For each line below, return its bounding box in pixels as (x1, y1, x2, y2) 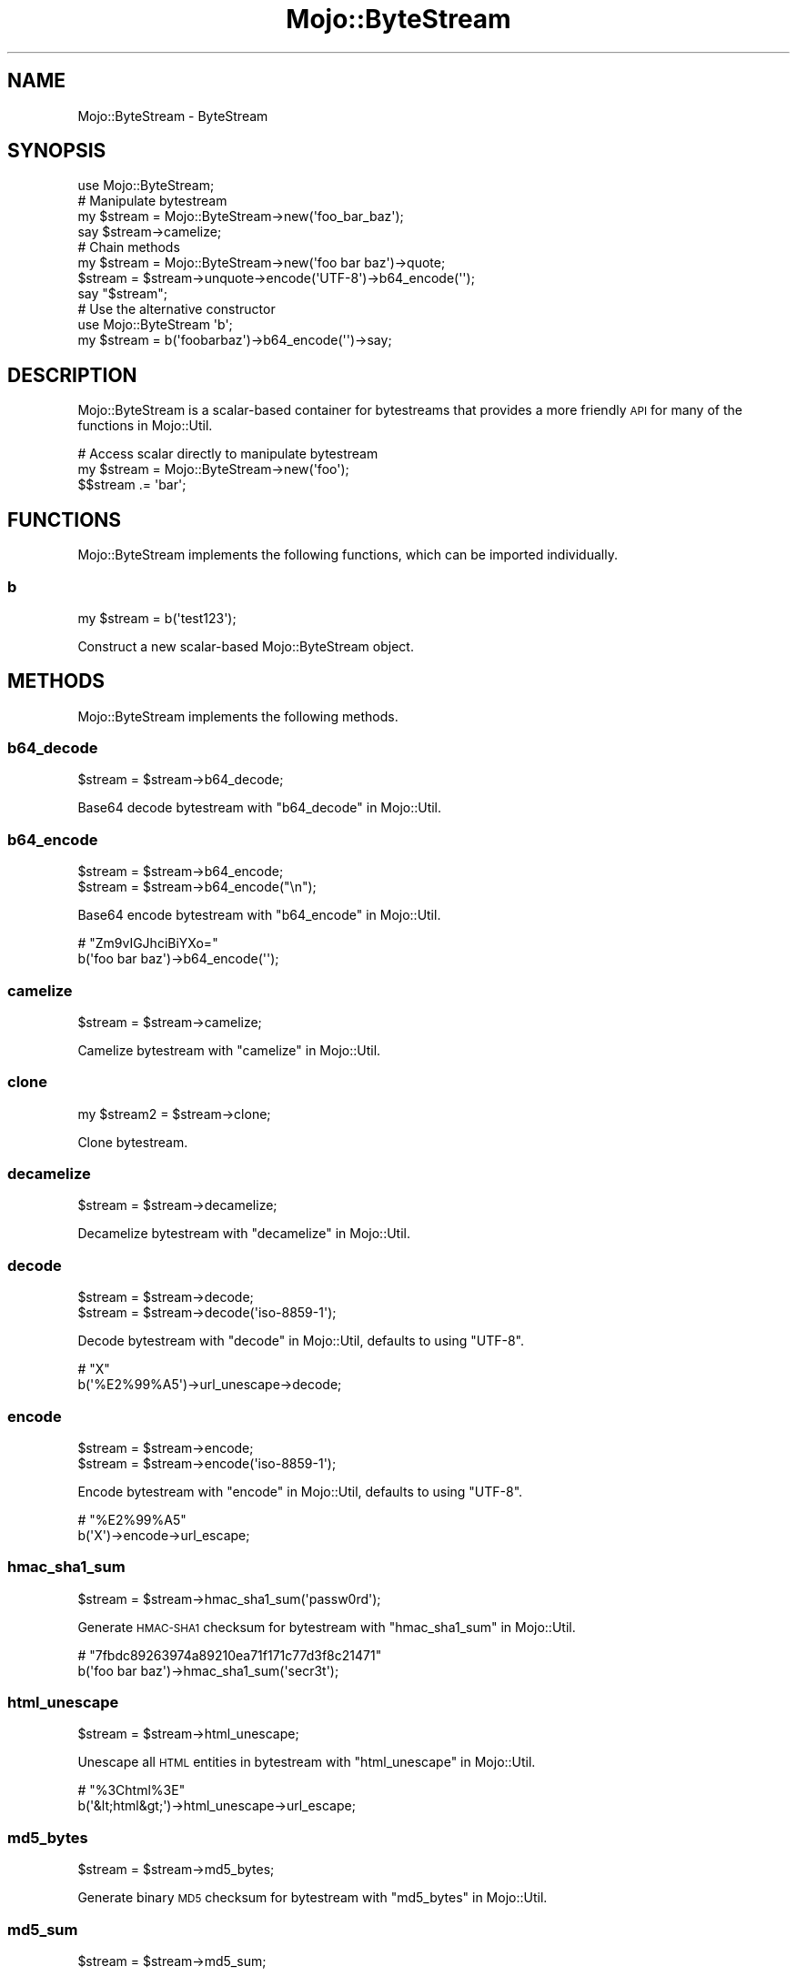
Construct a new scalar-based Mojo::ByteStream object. (77, 638, 414, 654)
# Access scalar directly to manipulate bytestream (77, 446, 378, 462)
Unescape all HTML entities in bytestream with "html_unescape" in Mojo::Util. (77, 1754, 536, 1770)
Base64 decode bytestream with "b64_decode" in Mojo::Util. (77, 800, 442, 816)
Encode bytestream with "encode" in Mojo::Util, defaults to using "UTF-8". (77, 1483, 523, 1499)
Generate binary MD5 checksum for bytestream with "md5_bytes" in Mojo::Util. (77, 1890, 548, 1906)
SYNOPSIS (7, 139, 106, 163)
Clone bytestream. (77, 1134, 188, 1150)
